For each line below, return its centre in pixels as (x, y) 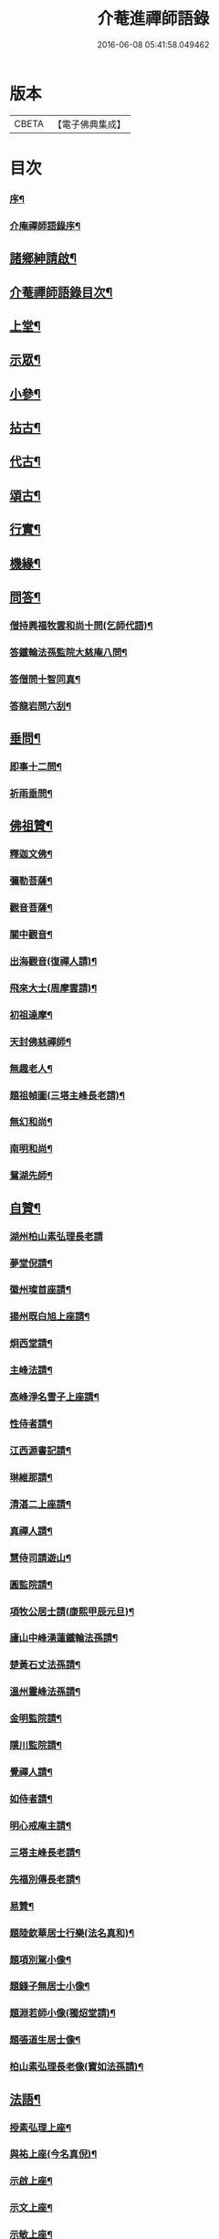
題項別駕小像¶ (40, 1959)
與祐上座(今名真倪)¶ (53, 2154)
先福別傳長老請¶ (45, 1879)
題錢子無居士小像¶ (50, 1986)
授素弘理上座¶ (40, 2128)
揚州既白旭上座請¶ (50, 1316)
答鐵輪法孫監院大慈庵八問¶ (68, 652)
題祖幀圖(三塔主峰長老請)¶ (68, 1095)
